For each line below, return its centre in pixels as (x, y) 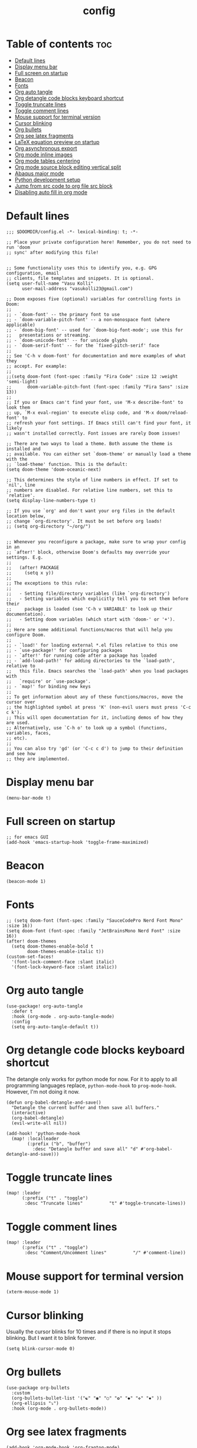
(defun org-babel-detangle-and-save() (54, 1103)
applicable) (21, 325)
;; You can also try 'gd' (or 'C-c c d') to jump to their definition (95, 748)
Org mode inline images (43, 154)
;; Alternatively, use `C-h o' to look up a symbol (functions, (87, 728)
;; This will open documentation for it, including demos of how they (95, 718)
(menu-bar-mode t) (29, 798)
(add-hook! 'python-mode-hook (43, 1133)
